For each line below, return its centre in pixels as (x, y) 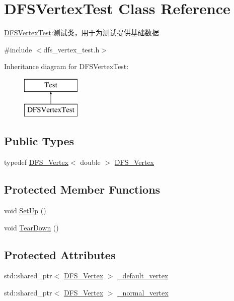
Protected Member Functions (82, 189)
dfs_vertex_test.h (71, 49)
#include (18, 49)
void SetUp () (25, 210)
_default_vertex (143, 276)
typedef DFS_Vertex (36, 162)
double (90, 162)
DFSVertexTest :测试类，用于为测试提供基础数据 (82, 33)
